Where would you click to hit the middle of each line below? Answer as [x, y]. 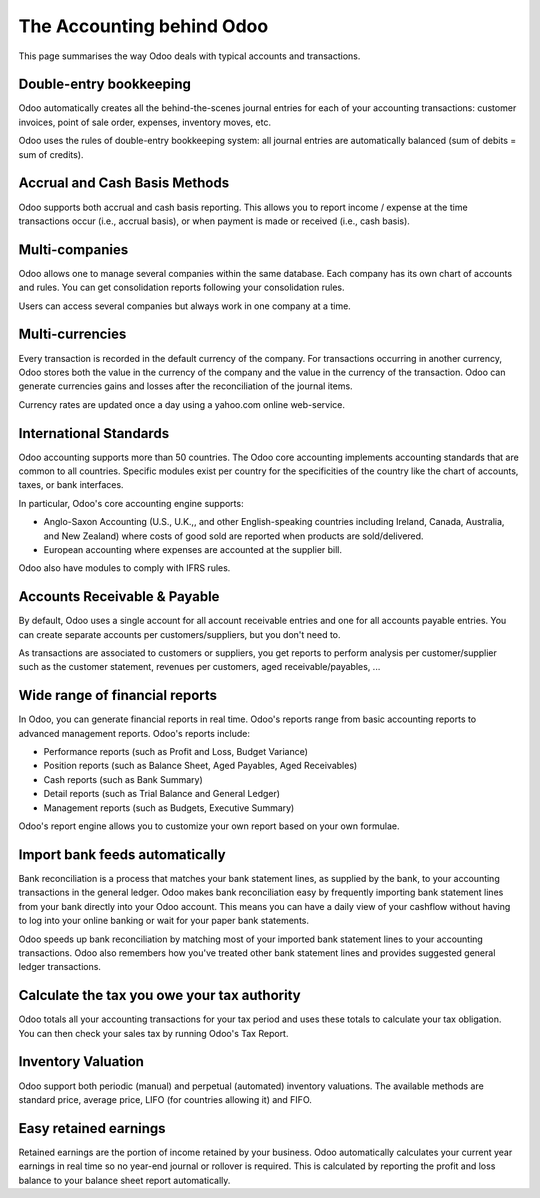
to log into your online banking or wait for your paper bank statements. [164, 921]
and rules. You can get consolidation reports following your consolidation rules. [181, 287]
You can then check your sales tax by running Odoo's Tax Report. [153, 1033]
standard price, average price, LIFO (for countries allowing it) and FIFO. [165, 1099]
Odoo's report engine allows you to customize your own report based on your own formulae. [209, 826]
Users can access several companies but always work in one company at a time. [185, 306]
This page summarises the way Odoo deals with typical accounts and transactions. [189, 56]
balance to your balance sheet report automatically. [124, 1180]
